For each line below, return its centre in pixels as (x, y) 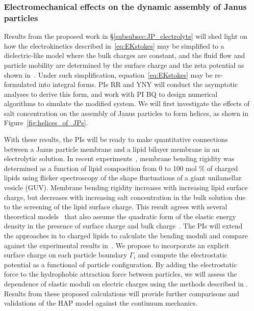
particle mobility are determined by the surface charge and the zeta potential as (124, 65)
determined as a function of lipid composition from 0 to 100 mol (101, 168)
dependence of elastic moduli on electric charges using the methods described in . (126, 283)
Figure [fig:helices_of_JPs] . (46, 123)
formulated (20, 84)
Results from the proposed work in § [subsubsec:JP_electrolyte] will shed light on (126, 36)
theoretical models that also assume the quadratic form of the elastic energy (120, 216)
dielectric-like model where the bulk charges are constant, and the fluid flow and (125, 55)
